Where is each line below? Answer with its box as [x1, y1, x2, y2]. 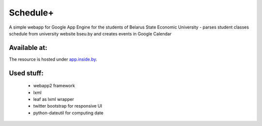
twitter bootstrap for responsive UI [33, 103, 102, 109]
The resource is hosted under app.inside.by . [9, 56, 98, 62]
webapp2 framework [33, 83, 75, 89]
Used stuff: [9, 69, 44, 77]
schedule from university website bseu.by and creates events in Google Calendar [9, 31, 172, 36]
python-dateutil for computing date [33, 110, 104, 116]
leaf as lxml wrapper [33, 96, 74, 102]
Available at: [9, 44, 48, 52]
